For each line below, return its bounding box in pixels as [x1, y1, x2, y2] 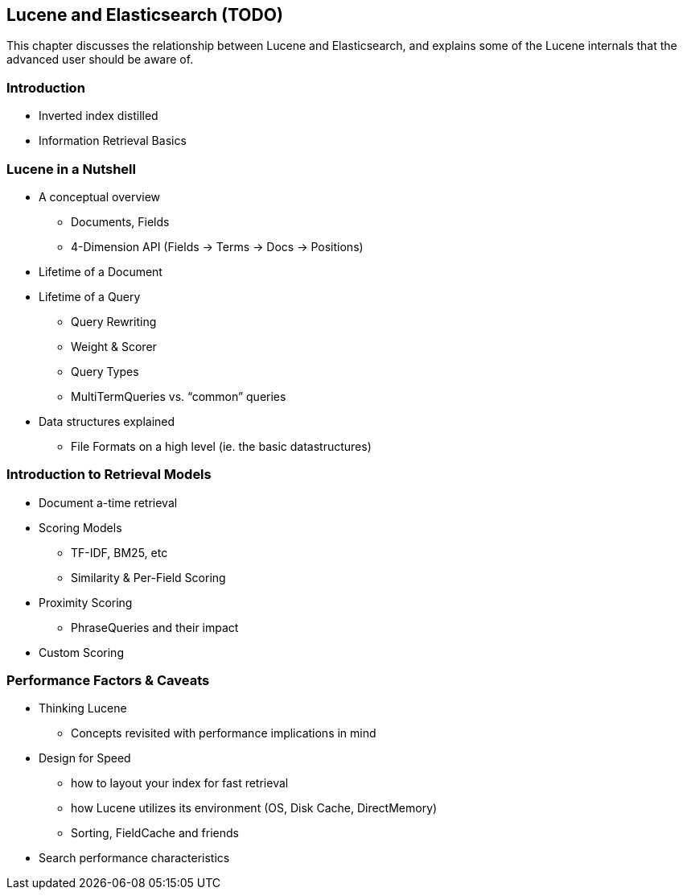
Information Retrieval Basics [39, 134, 187, 148]
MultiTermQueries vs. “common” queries [71, 389, 286, 403]
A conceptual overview [39, 189, 161, 204]
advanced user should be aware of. [6, 52, 194, 67]
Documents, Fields [71, 214, 170, 229]
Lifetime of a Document [39, 264, 163, 279]
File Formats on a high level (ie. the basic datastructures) [71, 439, 372, 453]
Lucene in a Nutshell [6, 160, 136, 177]
